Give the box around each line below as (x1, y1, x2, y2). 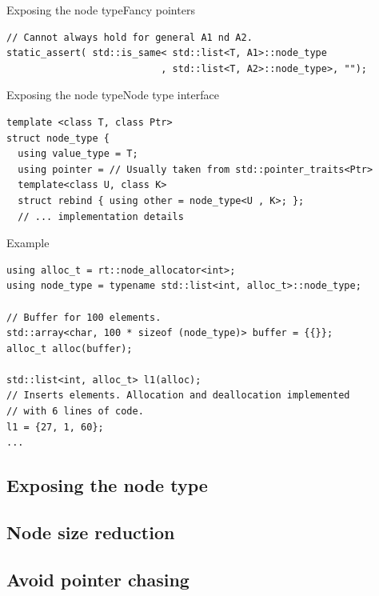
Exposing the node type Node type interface (6, 86, 219, 103)
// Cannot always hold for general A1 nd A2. (6, 31, 253, 43)
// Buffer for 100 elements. (6, 311, 162, 323)
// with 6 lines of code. (6, 406, 144, 418)
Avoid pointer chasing (6, 566, 189, 591)
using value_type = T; (18, 148, 138, 160)
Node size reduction (6, 520, 175, 545)
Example (6, 234, 50, 251)
